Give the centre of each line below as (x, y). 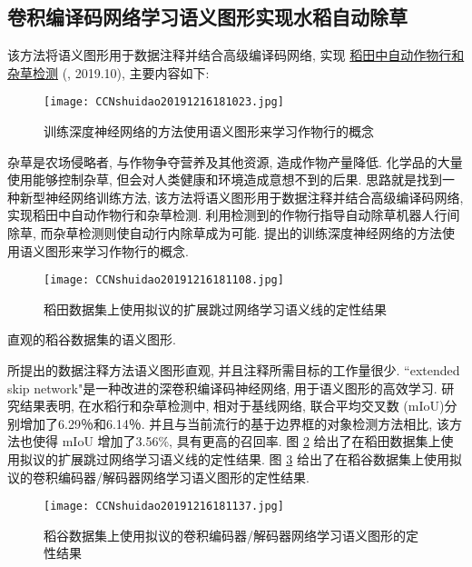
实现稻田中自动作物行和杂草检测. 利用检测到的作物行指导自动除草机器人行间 (234, 215)
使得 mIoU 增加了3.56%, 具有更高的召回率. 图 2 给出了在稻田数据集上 (236, 441)
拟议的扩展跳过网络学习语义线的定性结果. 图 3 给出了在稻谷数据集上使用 (234, 459)
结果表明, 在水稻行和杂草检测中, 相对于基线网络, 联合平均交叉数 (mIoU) (232, 406)
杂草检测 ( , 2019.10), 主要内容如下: (108, 72)
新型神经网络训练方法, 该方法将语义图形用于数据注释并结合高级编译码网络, (241, 197)
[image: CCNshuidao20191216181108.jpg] (164, 280)
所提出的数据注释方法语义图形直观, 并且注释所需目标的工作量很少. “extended (234, 370)
